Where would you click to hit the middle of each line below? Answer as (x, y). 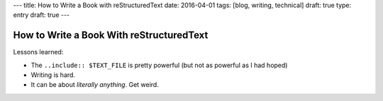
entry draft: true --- (41, 15)
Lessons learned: (38, 52)
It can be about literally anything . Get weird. (95, 85)
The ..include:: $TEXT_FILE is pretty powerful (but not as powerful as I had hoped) (159, 65)
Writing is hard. (53, 75)
